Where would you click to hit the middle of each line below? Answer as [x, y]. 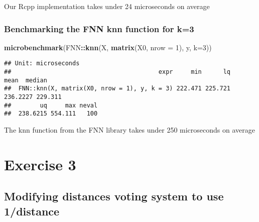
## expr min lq [117, 72]
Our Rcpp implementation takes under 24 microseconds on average [107, 6]
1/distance [32, 211]
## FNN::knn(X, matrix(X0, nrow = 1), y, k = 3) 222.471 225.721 [117, 89]
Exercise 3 [40, 164]
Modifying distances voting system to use [114, 196]
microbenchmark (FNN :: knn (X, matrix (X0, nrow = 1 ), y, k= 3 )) [108, 47]
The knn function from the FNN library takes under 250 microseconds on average [129, 130]
